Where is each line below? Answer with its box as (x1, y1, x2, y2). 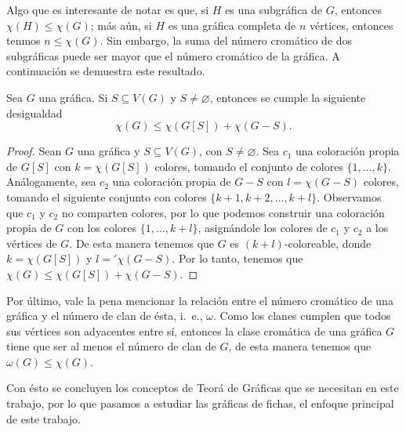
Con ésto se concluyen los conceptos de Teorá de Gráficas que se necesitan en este (6, 379, 399, 396)
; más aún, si (90, 16, 152, 33)
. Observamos (317, 188, 382, 205)
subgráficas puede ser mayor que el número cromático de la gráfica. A (6, 47, 340, 64)
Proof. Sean (6, 143, 62, 159)
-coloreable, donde (284, 234, 372, 251)
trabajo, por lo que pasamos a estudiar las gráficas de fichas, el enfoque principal (6, 395, 394, 412)
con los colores (67, 220, 137, 236)
